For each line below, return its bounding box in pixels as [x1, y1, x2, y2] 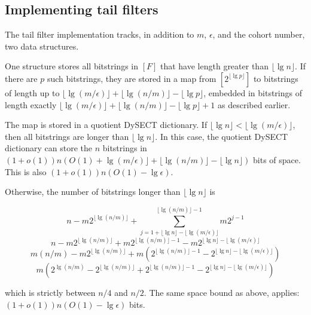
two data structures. [5, 39, 79, 52]
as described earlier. [217, 98, 291, 111]
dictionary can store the [5, 142, 92, 154]
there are [5, 72, 38, 84]
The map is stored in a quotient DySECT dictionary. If [5, 118, 208, 131]
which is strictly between [5, 286, 96, 299]
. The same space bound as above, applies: [144, 286, 300, 299]
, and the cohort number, [212, 28, 305, 41]
